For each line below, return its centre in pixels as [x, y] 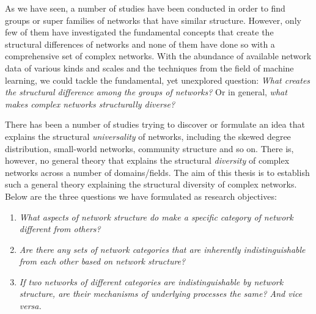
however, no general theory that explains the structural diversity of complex [147, 160]
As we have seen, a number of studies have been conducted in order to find [145, 8]
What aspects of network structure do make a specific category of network [156, 217]
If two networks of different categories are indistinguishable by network [151, 281]
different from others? [60, 229]
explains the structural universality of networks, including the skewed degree [148, 136]
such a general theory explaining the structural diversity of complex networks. [151, 184]
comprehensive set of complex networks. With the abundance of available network [158, 56]
